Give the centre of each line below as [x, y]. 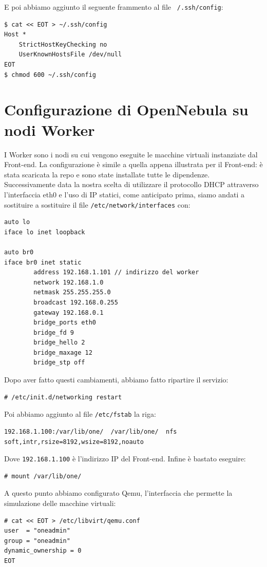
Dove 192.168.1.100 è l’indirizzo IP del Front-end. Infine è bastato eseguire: [125, 459]
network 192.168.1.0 [69, 282]
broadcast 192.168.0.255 [76, 302]
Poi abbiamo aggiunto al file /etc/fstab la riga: [80, 414]
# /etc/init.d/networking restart [63, 397]
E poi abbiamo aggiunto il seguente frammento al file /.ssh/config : [114, 7]
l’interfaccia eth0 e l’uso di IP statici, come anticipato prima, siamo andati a [124, 194]
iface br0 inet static [43, 262]
